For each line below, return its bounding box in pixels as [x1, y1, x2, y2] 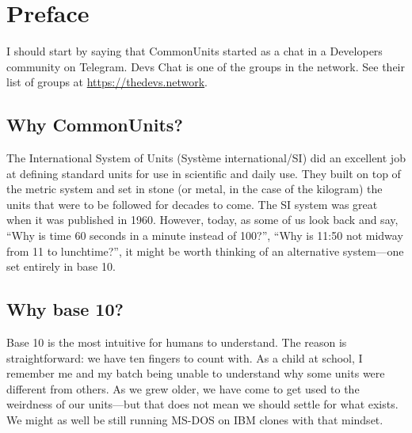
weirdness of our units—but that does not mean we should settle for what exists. [6, 396, 399, 412]
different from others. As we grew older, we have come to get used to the [6, 380, 360, 397]
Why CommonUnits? [6, 112, 183, 137]
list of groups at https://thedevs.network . [6, 74, 208, 90]
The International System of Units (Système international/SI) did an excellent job [6, 150, 406, 166]
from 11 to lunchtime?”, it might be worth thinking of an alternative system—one [6, 242, 404, 259]
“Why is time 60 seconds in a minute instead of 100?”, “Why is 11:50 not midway [6, 227, 403, 244]
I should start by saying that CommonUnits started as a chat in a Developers [6, 43, 383, 59]
